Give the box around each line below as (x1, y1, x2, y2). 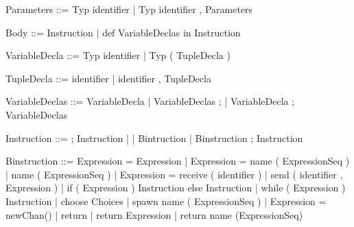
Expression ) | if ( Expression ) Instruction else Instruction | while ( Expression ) (5, 180, 346, 195)
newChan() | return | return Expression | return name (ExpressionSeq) (5, 207, 303, 222)
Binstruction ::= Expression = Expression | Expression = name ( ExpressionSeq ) (5, 154, 350, 168)
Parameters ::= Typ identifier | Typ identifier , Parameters (5, 2, 253, 16)
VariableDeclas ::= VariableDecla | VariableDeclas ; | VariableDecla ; (5, 94, 295, 108)
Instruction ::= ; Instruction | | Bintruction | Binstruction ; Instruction (5, 130, 303, 145)
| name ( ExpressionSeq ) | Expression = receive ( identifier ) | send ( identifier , (5, 167, 343, 181)
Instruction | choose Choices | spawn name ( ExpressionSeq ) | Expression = (5, 193, 327, 208)
